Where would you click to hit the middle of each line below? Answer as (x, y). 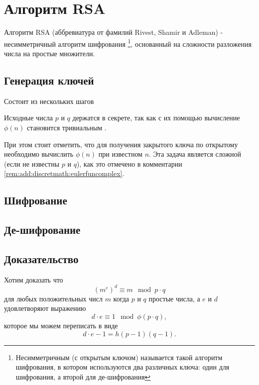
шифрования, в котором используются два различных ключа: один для (123, 367)
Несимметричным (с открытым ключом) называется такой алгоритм (119, 357)
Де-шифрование (42, 230)
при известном (120, 154)
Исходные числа (29, 118)
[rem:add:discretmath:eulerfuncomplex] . (64, 173)
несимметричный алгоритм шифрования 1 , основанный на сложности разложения (128, 43)
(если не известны (32, 163)
